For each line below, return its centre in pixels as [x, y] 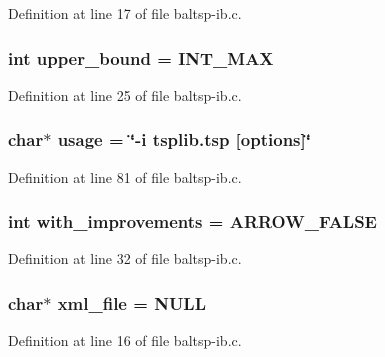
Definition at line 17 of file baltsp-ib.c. [125, 13]
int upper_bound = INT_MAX [141, 57]
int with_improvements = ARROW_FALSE [192, 221]
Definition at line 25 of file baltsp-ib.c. [125, 94]
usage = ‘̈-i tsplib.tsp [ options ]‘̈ [184, 139]
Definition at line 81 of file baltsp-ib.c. [125, 176]
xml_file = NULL [131, 302]
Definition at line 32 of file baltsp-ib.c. [125, 258]
